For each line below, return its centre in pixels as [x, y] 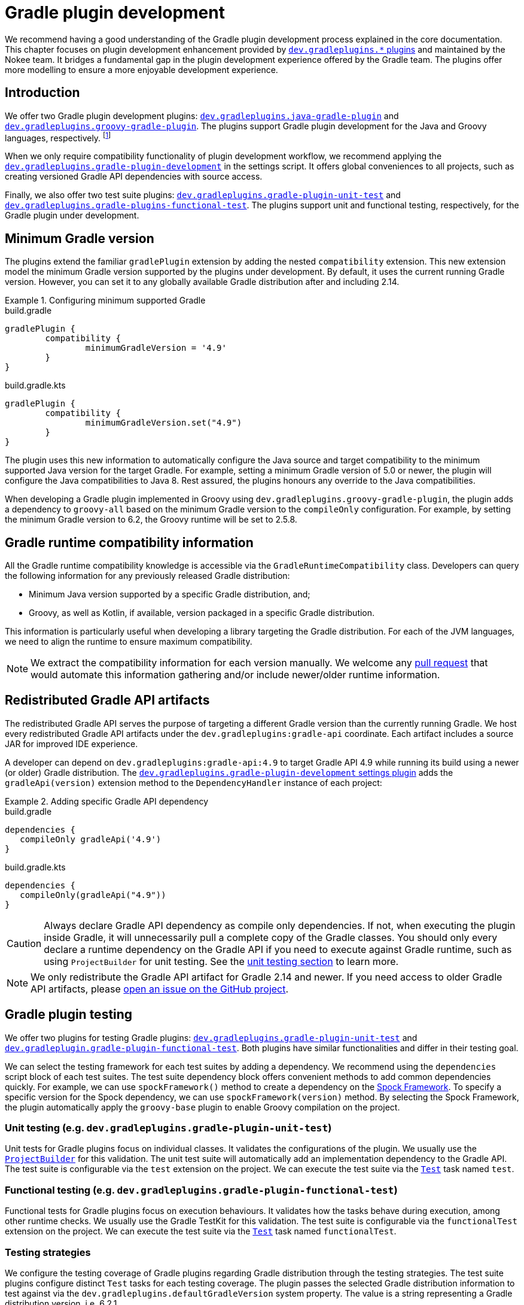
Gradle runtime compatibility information [129, 542]
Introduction [42, 93]
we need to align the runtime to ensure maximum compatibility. [129, 641]
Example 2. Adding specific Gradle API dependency [107, 801]
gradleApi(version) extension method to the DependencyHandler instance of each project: [194, 782]
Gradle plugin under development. [72, 216]
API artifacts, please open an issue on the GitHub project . [160, 989]
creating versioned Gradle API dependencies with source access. [134, 177]
